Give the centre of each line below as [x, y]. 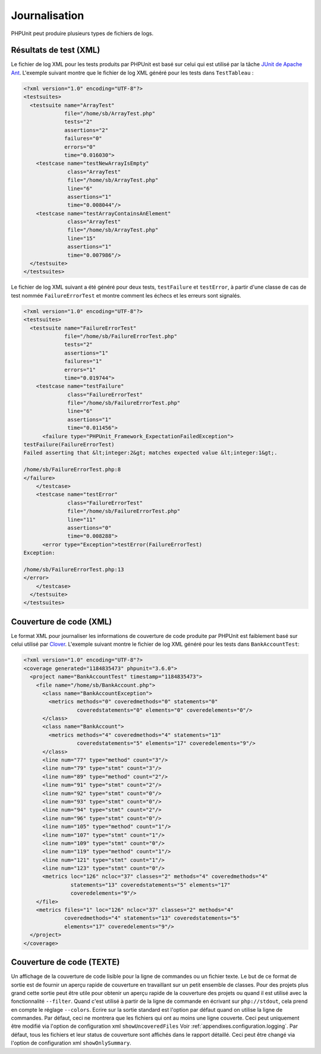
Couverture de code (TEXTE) [65, 962]
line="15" [82, 238]
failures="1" [83, 361]
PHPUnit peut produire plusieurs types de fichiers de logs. [82, 33]
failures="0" [83, 139]
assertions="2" [86, 130]
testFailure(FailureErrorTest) [69, 445]
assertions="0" [89, 528]
